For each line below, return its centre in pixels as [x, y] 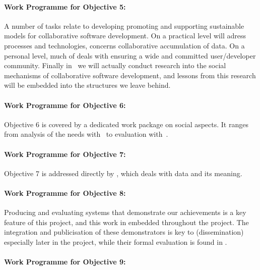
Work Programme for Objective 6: [65, 105]
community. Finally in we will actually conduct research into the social [115, 65]
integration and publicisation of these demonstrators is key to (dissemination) [124, 232]
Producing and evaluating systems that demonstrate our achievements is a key [125, 212]
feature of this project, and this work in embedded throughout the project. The [126, 222]
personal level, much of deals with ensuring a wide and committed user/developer [130, 55]
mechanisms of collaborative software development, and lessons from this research [130, 75]
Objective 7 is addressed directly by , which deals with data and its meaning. [123, 173]
